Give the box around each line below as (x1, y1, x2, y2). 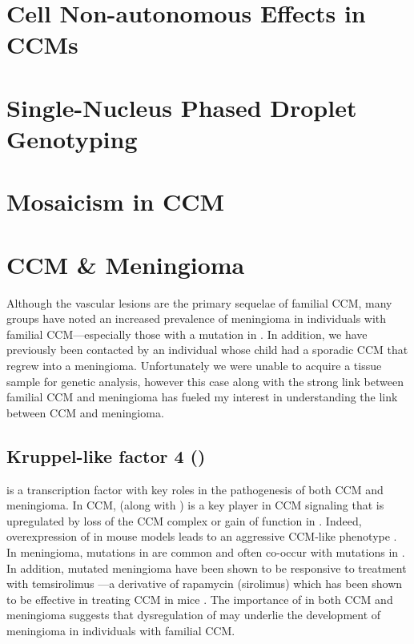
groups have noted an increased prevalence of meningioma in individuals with (6, 310, 387, 327)
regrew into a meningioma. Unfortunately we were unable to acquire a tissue (6, 357, 382, 373)
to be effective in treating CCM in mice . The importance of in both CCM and (6, 590, 393, 607)
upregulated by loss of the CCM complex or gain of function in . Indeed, (6, 512, 362, 529)
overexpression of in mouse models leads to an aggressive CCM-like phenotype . (6, 528, 397, 545)
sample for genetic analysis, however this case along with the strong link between (6, 372, 404, 389)
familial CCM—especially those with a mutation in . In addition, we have (6, 325, 368, 342)
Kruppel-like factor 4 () (6, 443, 206, 468)
